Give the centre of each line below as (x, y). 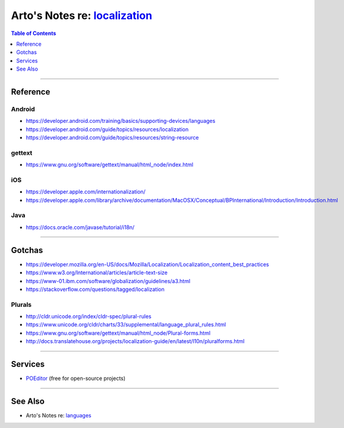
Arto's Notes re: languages (59, 416)
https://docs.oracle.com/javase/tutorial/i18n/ (80, 227)
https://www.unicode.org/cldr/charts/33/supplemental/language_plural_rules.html (126, 325)
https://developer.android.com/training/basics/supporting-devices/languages (121, 121)
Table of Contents (34, 33)
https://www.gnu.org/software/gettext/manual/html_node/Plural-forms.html (118, 333)
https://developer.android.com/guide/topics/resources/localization (107, 129)
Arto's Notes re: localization (82, 15)
